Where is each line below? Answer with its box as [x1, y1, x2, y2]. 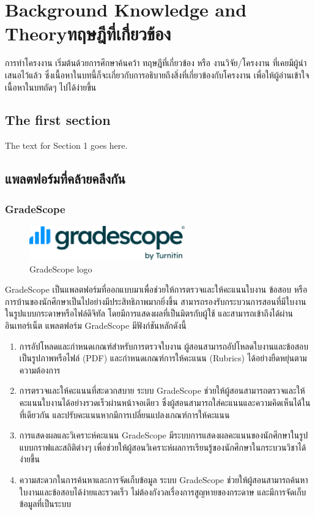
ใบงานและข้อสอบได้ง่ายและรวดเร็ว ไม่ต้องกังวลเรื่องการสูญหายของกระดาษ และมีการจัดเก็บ [19, 485, 306, 498]
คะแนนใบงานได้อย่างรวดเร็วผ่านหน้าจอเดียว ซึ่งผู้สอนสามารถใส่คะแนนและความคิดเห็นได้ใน [19, 396, 311, 408]
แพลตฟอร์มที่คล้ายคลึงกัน [5, 169, 125, 188]
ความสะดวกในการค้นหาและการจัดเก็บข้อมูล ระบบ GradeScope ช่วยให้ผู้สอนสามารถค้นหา [19, 473, 308, 486]
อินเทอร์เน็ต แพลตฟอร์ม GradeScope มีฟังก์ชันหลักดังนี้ [5, 319, 187, 331]
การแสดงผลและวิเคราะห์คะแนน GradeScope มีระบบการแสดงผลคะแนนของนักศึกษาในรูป [19, 429, 308, 442]
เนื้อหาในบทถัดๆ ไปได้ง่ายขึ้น [5, 80, 97, 93]
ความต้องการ [19, 363, 61, 376]
